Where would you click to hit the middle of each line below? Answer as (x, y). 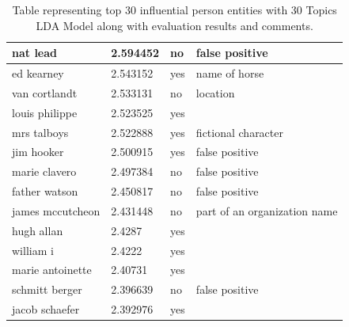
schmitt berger (47, 289)
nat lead (35, 53)
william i (33, 250)
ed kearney (38, 73)
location (215, 92)
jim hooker (38, 152)
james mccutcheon (56, 210)
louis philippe (45, 112)
